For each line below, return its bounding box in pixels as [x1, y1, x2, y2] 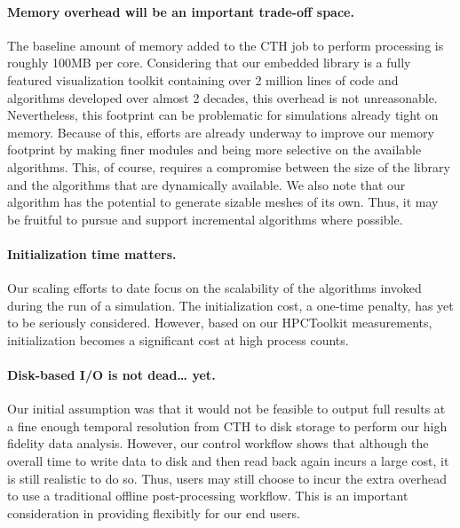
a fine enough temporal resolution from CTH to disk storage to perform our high [7, 416, 448, 435]
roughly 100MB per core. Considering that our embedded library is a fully [7, 53, 411, 72]
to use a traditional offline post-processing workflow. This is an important [7, 486, 408, 505]
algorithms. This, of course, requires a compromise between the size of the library [7, 157, 450, 176]
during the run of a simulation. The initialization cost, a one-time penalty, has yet [7, 296, 454, 314]
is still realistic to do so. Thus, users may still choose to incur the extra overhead [7, 469, 448, 487]
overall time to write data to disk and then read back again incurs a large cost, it [7, 452, 449, 470]
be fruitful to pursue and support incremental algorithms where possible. [7, 209, 403, 228]
